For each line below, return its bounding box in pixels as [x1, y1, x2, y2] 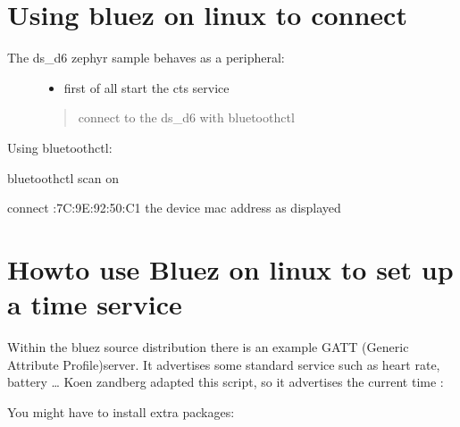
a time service [7, 286, 182, 322]
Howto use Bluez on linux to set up [7, 250, 454, 287]
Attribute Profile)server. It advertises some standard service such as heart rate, [7, 355, 440, 373]
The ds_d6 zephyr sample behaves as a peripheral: [7, 48, 285, 67]
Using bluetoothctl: [7, 138, 113, 156]
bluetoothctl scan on [7, 168, 119, 187]
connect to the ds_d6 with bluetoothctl [78, 108, 295, 127]
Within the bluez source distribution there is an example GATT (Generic [7, 338, 409, 356]
